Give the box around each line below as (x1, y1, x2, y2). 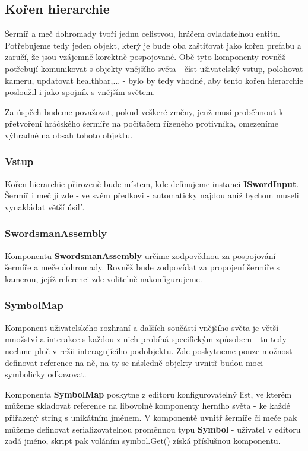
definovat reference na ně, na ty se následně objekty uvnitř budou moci (5, 356, 263, 368)
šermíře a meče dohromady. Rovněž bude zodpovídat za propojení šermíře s (5, 261, 280, 273)
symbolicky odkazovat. (5, 368, 87, 380)
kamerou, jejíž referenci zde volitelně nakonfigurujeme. (5, 272, 202, 285)
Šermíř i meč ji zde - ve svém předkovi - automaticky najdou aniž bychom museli (5, 189, 299, 201)
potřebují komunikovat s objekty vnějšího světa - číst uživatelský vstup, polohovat (5, 62, 303, 74)
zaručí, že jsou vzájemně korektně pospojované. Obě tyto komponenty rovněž (5, 51, 285, 63)
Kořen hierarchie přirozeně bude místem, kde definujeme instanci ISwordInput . (5, 177, 299, 190)
